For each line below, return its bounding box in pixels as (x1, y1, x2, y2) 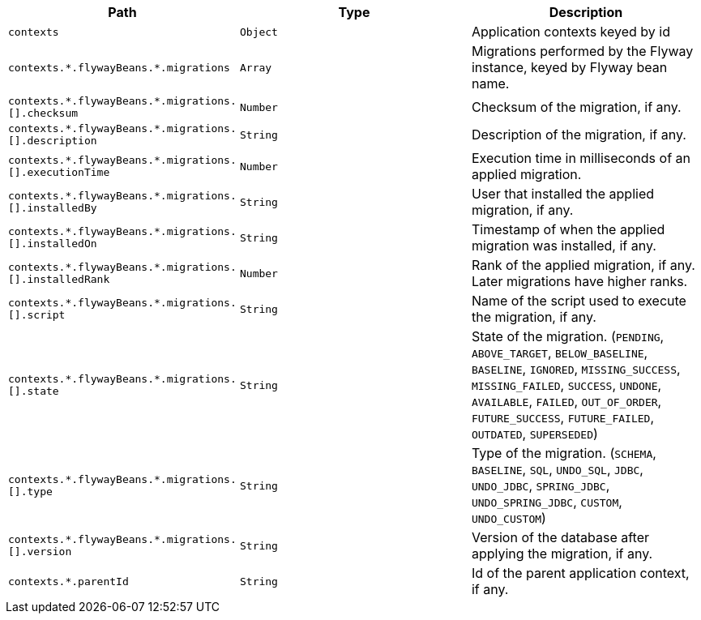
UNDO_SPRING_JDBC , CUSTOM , (471, 494, 622, 510)
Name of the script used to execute (471, 293, 686, 309)
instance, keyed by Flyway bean (471, 59, 668, 75)
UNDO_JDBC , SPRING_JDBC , (471, 477, 610, 494)
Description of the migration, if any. (471, 126, 686, 143)
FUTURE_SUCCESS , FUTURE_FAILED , (471, 409, 655, 425)
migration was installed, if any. (471, 237, 656, 254)
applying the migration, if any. (471, 545, 653, 562)
